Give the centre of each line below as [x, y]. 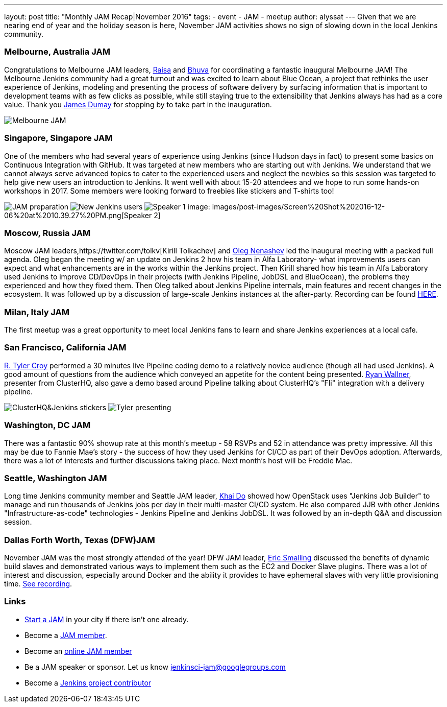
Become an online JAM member [78, 651]
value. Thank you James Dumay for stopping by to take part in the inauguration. [138, 104]
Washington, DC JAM [47, 425]
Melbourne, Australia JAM [57, 52]
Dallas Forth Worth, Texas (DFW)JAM [80, 540]
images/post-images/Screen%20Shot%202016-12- [299, 206]
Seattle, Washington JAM [56, 478]
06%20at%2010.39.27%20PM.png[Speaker [78, 215]
